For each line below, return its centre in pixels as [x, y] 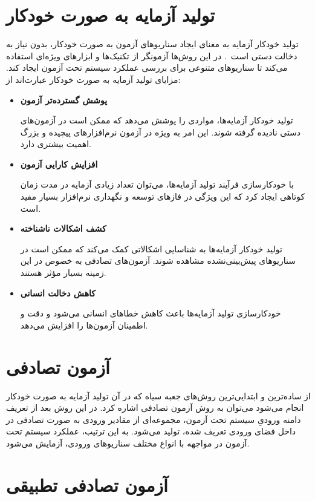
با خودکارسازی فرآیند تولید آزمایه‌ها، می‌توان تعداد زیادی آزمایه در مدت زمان [157, 184]
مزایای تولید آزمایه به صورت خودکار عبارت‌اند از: [93, 79]
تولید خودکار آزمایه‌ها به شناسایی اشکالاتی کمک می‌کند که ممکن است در [151, 248]
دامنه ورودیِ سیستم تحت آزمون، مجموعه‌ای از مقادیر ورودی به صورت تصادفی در [154, 419]
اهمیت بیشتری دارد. [56, 144]
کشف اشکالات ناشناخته [63, 228]
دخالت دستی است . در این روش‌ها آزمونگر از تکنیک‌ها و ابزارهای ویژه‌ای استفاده [152, 55]
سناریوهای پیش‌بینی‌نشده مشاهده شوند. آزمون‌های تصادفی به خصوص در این [158, 260]
